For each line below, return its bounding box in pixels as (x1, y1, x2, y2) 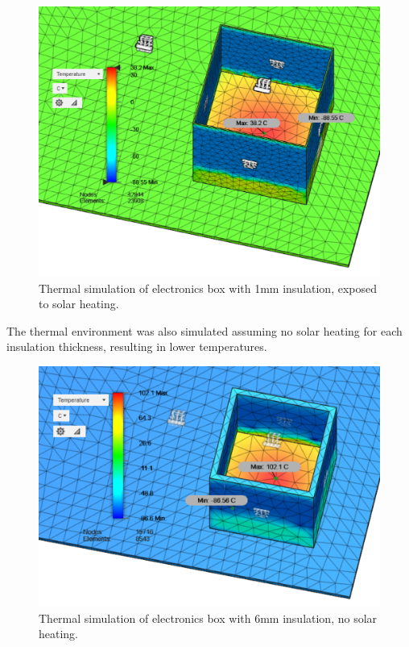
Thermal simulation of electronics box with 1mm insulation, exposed (39, 279, 377, 296)
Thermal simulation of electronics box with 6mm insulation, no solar (39, 609, 378, 626)
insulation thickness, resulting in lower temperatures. (6, 338, 267, 355)
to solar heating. (39, 295, 119, 312)
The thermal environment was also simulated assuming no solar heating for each (6, 322, 403, 339)
